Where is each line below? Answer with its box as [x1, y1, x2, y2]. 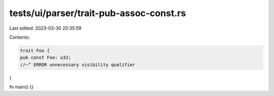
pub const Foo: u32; [20, 55, 71, 60]
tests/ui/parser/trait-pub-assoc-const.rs [9, 8, 186, 19]
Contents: [9, 34, 30, 40]
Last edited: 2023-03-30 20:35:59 [9, 25, 82, 31]
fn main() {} [9, 84, 34, 90]
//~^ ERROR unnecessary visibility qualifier [20, 62, 135, 67]
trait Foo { [20, 48, 50, 53]
